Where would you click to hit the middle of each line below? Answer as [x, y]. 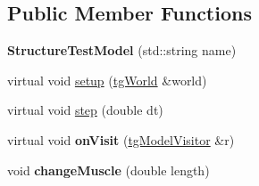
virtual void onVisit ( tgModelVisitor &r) [121, 139]
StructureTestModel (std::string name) [122, 50]
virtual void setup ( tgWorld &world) [107, 80]
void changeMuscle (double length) [109, 170]
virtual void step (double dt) [85, 110]
